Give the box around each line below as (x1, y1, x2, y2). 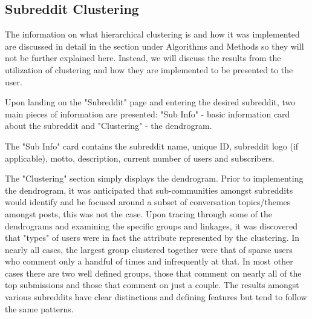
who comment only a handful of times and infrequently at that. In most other (5, 255, 293, 268)
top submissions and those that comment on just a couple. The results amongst (5, 278, 299, 291)
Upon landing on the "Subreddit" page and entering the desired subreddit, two (5, 96, 296, 108)
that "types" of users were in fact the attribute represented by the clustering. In (5, 231, 300, 244)
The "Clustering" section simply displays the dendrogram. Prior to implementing (5, 172, 304, 185)
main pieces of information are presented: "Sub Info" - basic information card (5, 107, 290, 120)
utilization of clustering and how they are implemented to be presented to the (5, 63, 293, 76)
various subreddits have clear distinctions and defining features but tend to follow (5, 291, 307, 303)
